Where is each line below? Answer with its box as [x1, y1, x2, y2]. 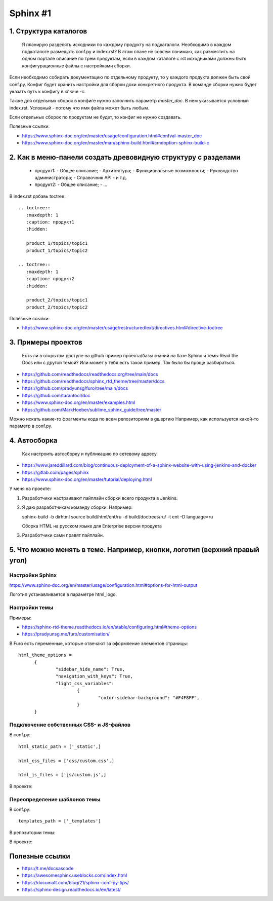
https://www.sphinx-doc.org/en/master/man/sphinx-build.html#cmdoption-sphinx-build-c [22, 140, 209, 146]
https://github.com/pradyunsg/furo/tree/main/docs [22, 385, 128, 391]
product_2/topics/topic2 [26, 304, 88, 310]
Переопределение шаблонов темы [9, 796, 101, 803]
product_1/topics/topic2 [26, 247, 88, 253]
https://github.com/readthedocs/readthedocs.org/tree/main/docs [22, 371, 158, 377]
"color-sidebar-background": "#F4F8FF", [98, 695, 200, 700]
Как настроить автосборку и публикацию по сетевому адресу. [22, 450, 158, 457]
